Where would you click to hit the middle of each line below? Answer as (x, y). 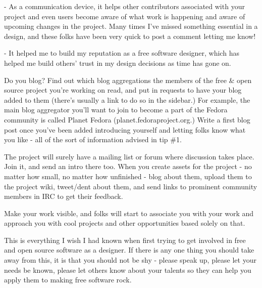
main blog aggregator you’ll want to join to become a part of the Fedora (116, 110)
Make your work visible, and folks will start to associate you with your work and (129, 213)
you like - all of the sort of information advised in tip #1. (93, 139)
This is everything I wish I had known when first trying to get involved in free (125, 240)
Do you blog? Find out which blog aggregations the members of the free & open (128, 80)
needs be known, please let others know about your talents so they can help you (128, 270)
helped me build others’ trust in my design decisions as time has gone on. (118, 63)
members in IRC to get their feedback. (64, 196)
